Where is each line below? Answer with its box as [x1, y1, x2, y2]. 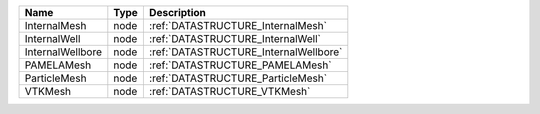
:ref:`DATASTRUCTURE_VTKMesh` [148, 85, 311, 98]
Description [148, 6, 207, 19]
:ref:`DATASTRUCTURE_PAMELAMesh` [148, 58, 332, 72]
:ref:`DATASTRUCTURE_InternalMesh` [148, 19, 327, 32]
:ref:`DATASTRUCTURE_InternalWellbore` [148, 45, 343, 59]
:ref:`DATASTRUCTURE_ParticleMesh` [148, 71, 328, 85]
